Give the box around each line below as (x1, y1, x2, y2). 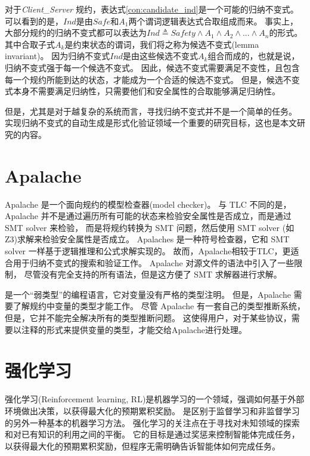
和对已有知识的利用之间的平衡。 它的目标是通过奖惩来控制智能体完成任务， (5, 428, 300, 440)
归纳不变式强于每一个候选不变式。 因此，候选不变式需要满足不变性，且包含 (5, 61, 300, 73)
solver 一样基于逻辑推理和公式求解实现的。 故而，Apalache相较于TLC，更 (5, 245, 291, 257)
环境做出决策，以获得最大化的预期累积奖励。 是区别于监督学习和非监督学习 (5, 404, 300, 417)
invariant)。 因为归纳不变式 (5, 50, 110, 62)
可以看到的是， (5, 14, 63, 27)
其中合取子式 (5, 38, 55, 50)
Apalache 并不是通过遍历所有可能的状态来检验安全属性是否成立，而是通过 (5, 209, 292, 222)
